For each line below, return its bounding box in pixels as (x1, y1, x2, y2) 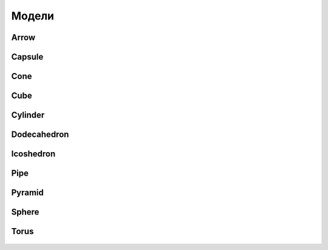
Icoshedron (11, 149, 56, 159)
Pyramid (11, 187, 44, 198)
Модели (11, 9, 55, 23)
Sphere (11, 207, 39, 217)
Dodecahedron (11, 130, 69, 140)
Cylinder (11, 110, 45, 120)
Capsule (11, 52, 44, 62)
